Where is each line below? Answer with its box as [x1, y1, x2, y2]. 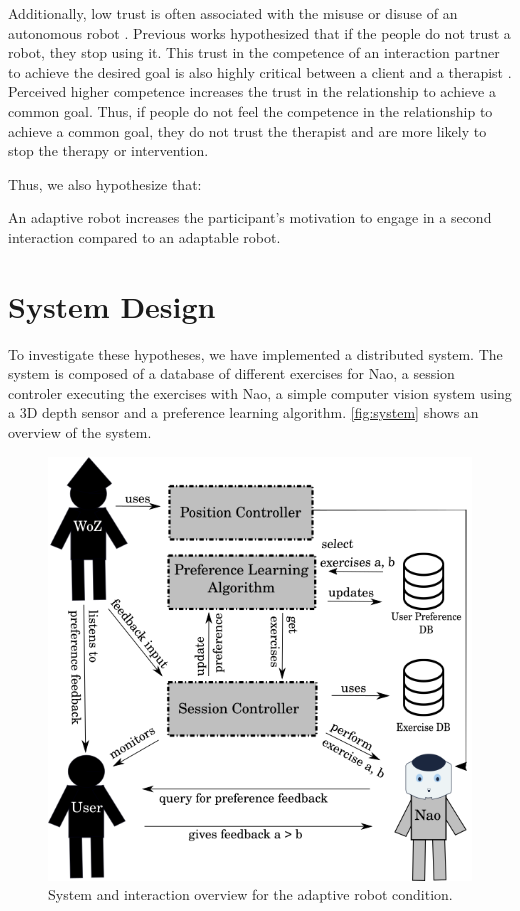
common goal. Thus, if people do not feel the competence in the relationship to [8, 100, 493, 121]
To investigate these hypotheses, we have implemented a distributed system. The [8, 343, 503, 364]
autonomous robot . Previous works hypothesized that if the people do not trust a [8, 22, 511, 43]
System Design [8, 285, 216, 326]
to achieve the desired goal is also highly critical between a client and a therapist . [8, 61, 512, 82]
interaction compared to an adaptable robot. [8, 226, 281, 247]
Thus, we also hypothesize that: [8, 173, 202, 194]
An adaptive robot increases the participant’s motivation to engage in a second [8, 207, 492, 228]
